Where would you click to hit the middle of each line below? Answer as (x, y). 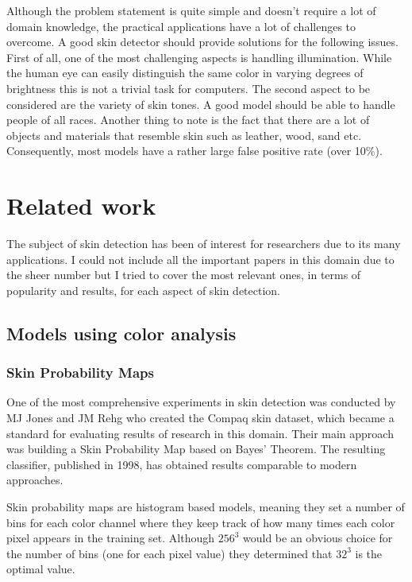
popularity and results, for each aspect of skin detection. (144, 290)
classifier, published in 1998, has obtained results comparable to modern (182, 464)
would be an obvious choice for (318, 538)
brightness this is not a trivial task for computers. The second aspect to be (189, 88)
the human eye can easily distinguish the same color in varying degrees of (185, 73)
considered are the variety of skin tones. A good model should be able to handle (201, 104)
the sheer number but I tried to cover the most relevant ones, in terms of (184, 275)
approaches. (35, 480)
